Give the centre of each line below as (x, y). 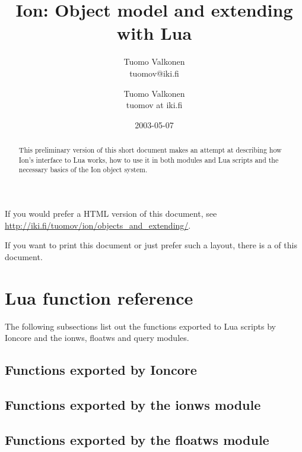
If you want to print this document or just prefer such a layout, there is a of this (151, 245)
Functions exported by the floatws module (137, 439)
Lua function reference (99, 297)
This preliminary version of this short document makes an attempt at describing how (150, 150)
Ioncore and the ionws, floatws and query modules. (97, 338)
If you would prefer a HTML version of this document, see (111, 214)
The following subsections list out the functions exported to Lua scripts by (140, 326)
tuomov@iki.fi (154, 73)
